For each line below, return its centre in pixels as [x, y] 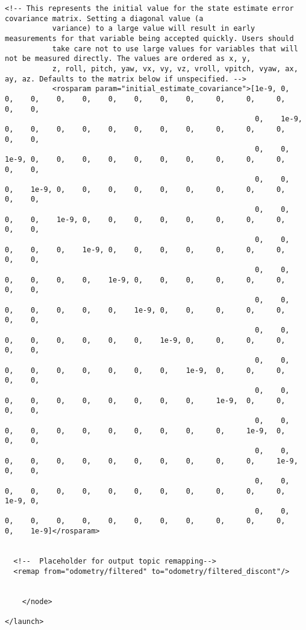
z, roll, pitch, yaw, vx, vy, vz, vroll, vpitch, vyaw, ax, [175, 68]
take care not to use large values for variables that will [175, 49]
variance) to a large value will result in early [154, 29]
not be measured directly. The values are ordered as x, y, [128, 59]
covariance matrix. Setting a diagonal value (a [104, 18]
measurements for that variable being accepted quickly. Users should [149, 38]
